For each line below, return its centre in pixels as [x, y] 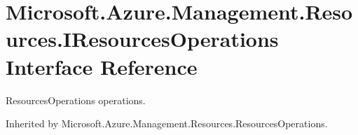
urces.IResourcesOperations [142, 39]
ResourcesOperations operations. [76, 100]
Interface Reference [102, 66]
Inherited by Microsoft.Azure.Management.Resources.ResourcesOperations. [167, 123]
